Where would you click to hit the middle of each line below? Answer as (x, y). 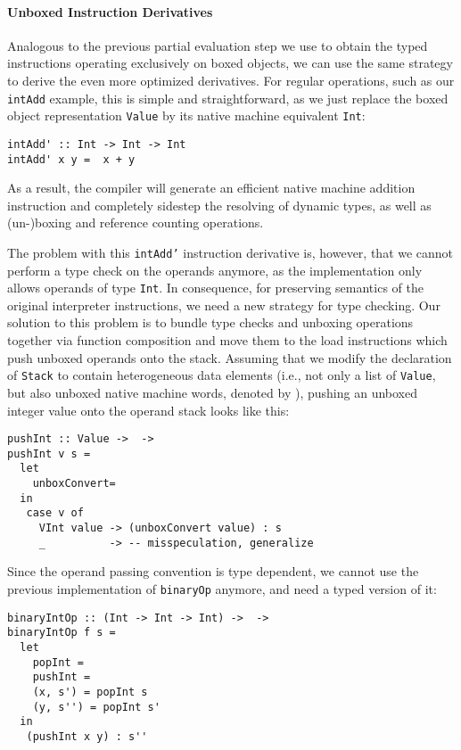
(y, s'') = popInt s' (96, 707)
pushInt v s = (49, 453)
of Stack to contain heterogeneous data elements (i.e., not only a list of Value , (222, 375)
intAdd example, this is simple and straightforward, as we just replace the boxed (228, 98)
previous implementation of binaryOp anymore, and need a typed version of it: (222, 588)
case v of (55, 513)
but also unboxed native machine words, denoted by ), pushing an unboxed (212, 392)
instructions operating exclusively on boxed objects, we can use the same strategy (230, 63)
